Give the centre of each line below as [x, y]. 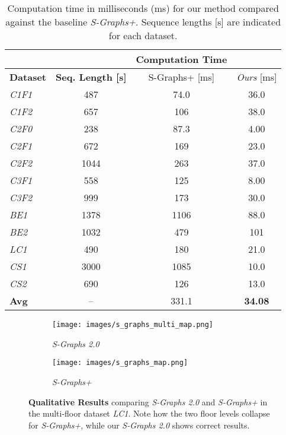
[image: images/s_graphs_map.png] [120, 363]
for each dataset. [143, 35]
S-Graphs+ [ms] [181, 77]
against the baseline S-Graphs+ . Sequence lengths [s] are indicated [143, 22]
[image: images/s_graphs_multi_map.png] [133, 325]
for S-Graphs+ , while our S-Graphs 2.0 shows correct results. [139, 425]
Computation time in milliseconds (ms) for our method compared [143, 8]
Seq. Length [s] [91, 77]
